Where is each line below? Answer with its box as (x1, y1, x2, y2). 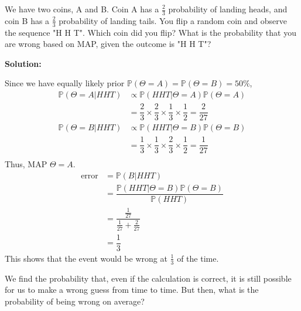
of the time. (177, 252, 219, 264)
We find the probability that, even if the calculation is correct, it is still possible (5, 272, 292, 284)
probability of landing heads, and (168, 3, 288, 15)
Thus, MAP (5, 158, 47, 170)
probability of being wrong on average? (5, 295, 145, 307)
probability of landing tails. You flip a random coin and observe (59, 14, 287, 26)
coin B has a (5, 14, 50, 26)
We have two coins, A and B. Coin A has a (5, 3, 159, 15)
